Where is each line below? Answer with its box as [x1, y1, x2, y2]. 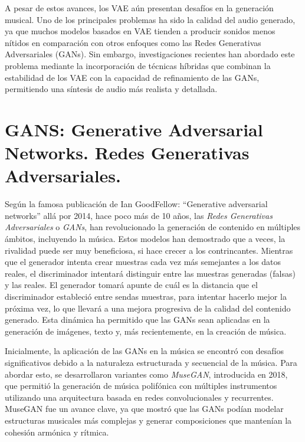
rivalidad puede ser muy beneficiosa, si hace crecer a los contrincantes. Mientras [5, 244, 293, 256]
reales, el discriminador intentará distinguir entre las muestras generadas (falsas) [5, 267, 296, 279]
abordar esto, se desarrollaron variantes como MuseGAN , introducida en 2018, [5, 368, 288, 380]
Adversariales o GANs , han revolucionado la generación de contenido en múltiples [5, 221, 301, 233]
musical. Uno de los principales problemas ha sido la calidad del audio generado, [5, 13, 296, 25]
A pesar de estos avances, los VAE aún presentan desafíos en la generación [5, 2, 274, 14]
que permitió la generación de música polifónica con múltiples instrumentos [5, 379, 277, 392]
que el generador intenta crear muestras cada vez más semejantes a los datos [5, 256, 281, 268]
